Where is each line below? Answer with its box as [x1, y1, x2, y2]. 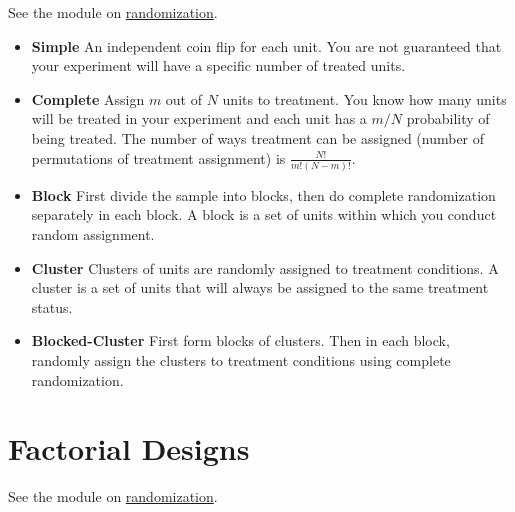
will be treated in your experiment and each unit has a [31, 108, 367, 129]
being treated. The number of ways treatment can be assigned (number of [31, 127, 485, 148]
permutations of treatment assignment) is [31, 147, 286, 168]
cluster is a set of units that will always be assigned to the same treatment [31, 277, 489, 298]
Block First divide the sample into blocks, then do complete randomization [31, 184, 496, 205]
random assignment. [31, 224, 155, 245]
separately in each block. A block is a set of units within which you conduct [31, 204, 497, 225]
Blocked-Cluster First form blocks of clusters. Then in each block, [31, 330, 450, 351]
